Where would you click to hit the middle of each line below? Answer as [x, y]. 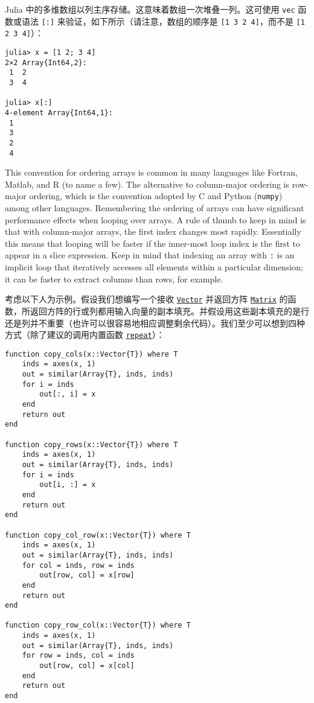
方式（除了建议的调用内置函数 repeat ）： [85, 335]
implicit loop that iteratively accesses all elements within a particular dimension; [154, 267]
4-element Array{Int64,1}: [59, 113]
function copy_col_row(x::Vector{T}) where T [98, 535]
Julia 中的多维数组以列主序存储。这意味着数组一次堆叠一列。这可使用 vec [150, 9]
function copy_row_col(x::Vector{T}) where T [98, 625]
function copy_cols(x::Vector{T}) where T [91, 354]
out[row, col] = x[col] [87, 666]
